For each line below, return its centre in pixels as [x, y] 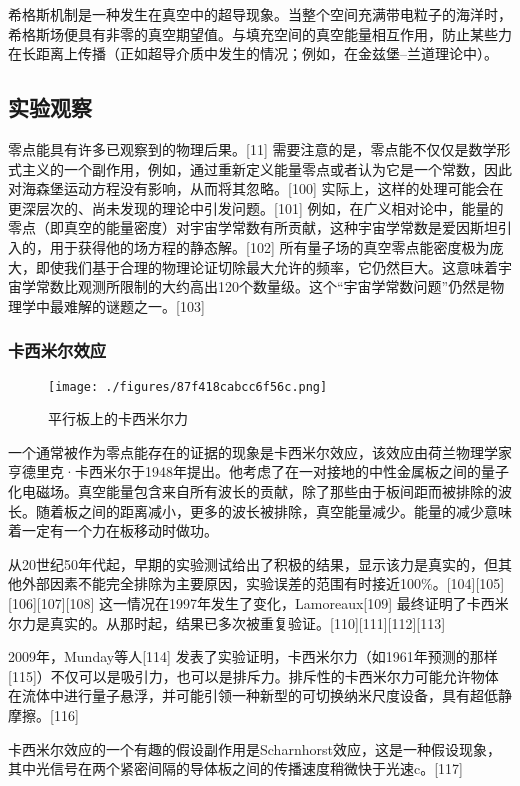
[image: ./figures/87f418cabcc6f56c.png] [188, 386]
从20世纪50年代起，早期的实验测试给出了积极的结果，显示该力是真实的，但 [253, 563]
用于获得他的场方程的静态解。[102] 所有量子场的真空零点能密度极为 [269, 246]
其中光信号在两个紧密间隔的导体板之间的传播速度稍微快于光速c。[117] [235, 768]
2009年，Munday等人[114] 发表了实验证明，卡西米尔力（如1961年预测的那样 [253, 656]
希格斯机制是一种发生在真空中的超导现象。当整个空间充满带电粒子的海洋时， [260, 14]
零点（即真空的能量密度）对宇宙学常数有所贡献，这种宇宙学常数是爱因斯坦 [253, 227]
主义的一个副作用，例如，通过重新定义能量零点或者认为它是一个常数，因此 [266, 168]
